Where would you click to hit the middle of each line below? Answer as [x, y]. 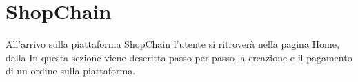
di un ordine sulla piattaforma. [71, 71]
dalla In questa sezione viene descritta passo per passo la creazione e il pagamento [179, 57]
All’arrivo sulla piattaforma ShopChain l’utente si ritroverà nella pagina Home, [172, 44]
